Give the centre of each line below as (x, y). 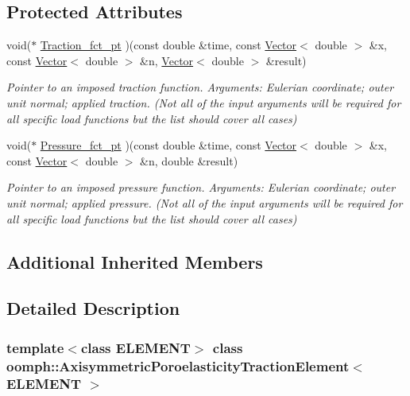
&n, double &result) (189, 160)
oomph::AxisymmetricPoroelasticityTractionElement (178, 365)
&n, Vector (167, 60)
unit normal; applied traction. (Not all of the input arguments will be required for (204, 102)
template (35, 347)
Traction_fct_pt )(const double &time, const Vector (168, 45)
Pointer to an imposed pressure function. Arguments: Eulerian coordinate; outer (201, 187)
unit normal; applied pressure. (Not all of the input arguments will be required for (205, 202)
